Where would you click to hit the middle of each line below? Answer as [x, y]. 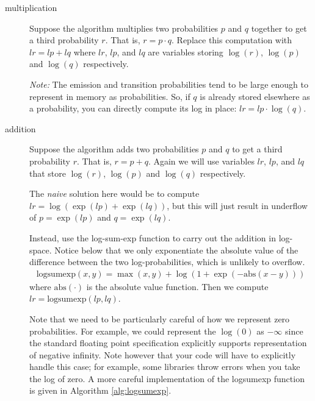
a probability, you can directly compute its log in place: [133, 108]
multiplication [31, 7]
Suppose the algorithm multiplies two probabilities [124, 28]
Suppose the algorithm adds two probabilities [114, 149]
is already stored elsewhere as [255, 96]
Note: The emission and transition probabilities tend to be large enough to [169, 84]
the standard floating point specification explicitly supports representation [168, 343]
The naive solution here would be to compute [114, 193]
